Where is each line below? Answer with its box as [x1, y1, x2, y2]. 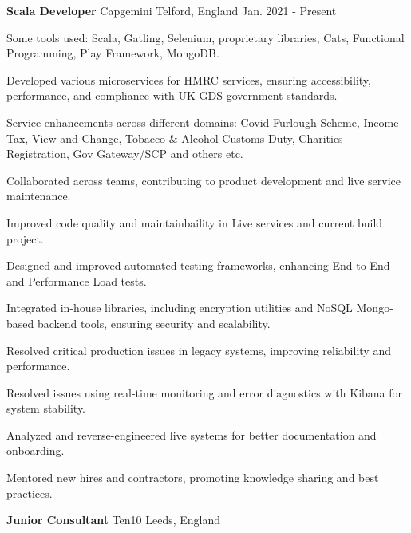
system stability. [6, 400, 86, 417]
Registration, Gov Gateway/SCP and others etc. [6, 145, 243, 162]
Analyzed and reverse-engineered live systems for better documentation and [6, 426, 377, 443]
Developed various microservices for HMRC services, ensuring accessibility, [6, 71, 371, 88]
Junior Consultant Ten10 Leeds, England [6, 511, 221, 528]
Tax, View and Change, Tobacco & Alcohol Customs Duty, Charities [6, 129, 343, 146]
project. [6, 230, 44, 247]
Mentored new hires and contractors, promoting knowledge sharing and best [6, 469, 379, 486]
